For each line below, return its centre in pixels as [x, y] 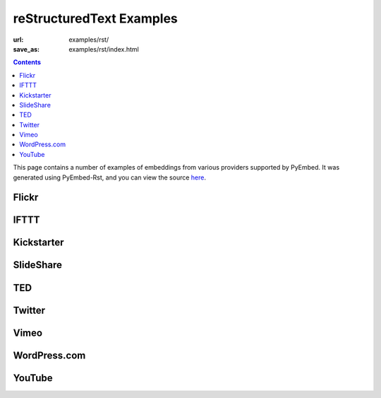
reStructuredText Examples [95, 18]
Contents [27, 62]
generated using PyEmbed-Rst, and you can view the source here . [109, 177]
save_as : [26, 49]
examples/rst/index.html [104, 49]
